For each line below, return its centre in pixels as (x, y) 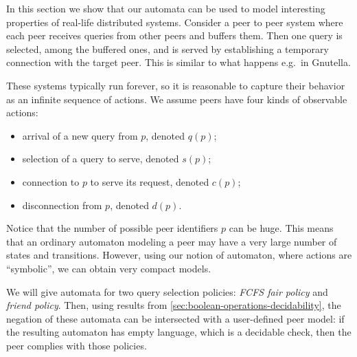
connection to (51, 181)
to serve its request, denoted (150, 181)
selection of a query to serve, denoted (101, 159)
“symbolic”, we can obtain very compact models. (109, 268)
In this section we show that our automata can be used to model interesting (166, 8)
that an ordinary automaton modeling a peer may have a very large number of (172, 241)
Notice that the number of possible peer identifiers (112, 228)
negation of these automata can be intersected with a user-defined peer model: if (175, 318)
